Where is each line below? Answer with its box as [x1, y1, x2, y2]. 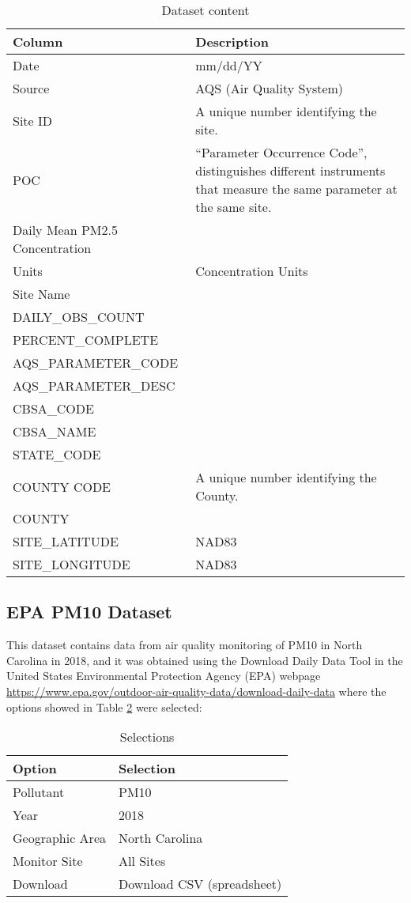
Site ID [13, 111, 53, 130]
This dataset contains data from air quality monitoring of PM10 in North [6, 637, 363, 653]
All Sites [118, 852, 166, 871]
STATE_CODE [13, 445, 101, 463]
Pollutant [13, 783, 65, 802]
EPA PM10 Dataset [6, 599, 172, 624]
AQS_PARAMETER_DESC [13, 376, 175, 395]
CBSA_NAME [13, 422, 96, 440]
